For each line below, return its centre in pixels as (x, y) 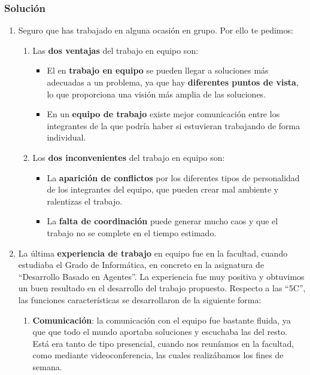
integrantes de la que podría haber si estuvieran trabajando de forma (174, 125)
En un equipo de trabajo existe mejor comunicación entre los (163, 114)
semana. (47, 366)
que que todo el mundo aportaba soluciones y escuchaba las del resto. (160, 332)
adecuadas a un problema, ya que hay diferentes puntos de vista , (173, 82)
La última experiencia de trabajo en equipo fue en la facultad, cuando (153, 253)
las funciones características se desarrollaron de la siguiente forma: (140, 299)
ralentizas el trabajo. (85, 201)
